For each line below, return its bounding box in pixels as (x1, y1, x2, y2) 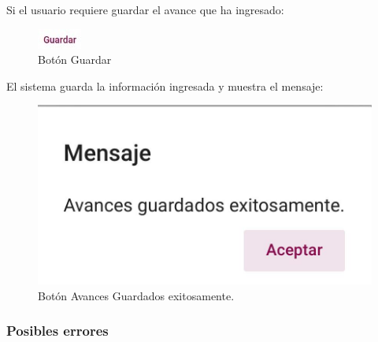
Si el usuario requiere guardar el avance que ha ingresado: (6, 2, 284, 17)
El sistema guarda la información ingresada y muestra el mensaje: (6, 77, 324, 94)
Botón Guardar (38, 51, 112, 68)
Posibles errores (6, 321, 109, 340)
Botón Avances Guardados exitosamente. (38, 287, 235, 303)
